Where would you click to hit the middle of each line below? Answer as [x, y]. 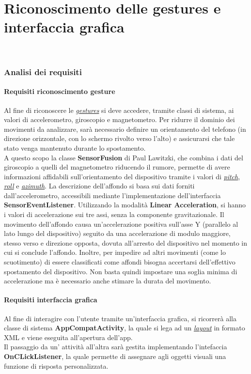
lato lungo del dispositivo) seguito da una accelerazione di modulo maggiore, [117, 233]
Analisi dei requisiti [43, 71]
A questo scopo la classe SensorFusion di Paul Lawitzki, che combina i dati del [124, 157]
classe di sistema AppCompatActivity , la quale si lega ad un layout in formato [125, 328]
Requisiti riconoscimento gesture [60, 91]
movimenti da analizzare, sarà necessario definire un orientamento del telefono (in [125, 129]
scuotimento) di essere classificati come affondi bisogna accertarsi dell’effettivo [120, 262]
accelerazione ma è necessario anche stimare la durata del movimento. [108, 281]
